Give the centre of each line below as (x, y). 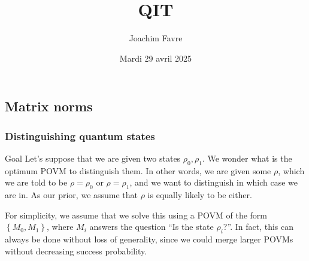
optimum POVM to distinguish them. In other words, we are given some (138, 170)
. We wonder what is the (247, 158)
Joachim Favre (156, 38)
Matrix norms (49, 106)
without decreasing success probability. (76, 251)
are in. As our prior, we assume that (72, 195)
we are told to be (36, 182)
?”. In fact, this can (258, 227)
